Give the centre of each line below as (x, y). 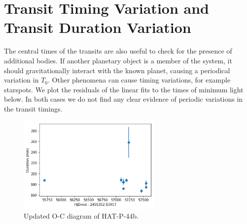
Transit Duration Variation (98, 27)
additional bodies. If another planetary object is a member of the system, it (118, 60)
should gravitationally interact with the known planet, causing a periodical (117, 70)
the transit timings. (33, 108)
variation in (21, 80)
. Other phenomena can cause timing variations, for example (139, 80)
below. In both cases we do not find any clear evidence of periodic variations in (123, 99)
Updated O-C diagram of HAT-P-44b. (81, 215)
